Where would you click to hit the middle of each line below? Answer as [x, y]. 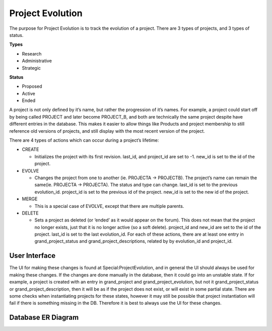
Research [32, 53]
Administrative [37, 61]
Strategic [31, 68]
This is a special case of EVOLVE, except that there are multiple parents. [109, 206]
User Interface [32, 256]
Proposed [32, 86]
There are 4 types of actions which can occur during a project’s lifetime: [84, 140]
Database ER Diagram [44, 318]
